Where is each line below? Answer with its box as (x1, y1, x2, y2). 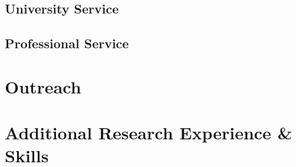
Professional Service (5, 34, 129, 52)
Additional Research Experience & (5, 121, 292, 145)
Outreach (5, 74, 81, 98)
